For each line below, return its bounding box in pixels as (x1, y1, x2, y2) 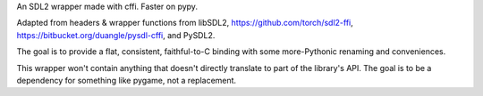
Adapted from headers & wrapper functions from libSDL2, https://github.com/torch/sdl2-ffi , (16, 18, 353, 28)
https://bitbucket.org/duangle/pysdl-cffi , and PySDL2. (16, 29, 216, 40)
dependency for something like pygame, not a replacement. (16, 75, 237, 85)
